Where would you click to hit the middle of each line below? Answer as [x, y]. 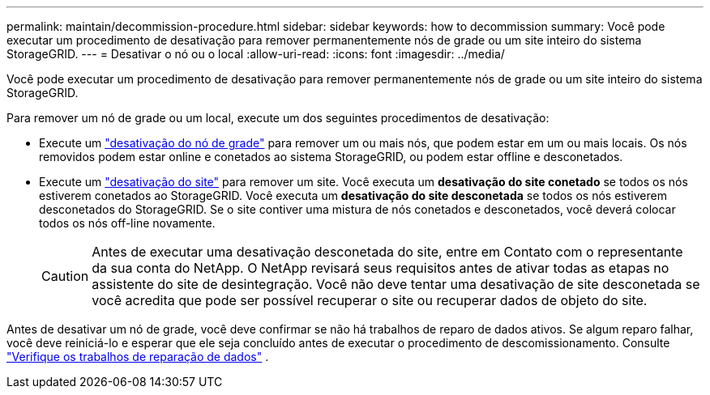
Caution [65, 276]
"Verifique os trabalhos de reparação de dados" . [138, 357]
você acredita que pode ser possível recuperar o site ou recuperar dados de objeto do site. [370, 300]
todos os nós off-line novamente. [127, 223]
